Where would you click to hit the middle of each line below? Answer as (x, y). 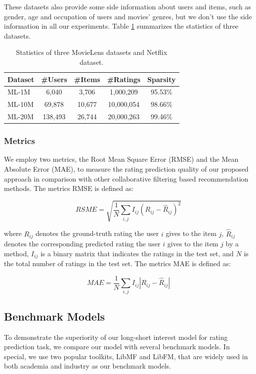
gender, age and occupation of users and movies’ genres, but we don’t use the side (128, 16)
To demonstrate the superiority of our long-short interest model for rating (116, 337)
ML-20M (21, 117)
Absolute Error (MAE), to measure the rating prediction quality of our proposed (126, 169)
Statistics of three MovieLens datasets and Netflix (92, 52)
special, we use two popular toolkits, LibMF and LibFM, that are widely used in (126, 356)
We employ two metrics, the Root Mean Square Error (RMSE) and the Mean (121, 159)
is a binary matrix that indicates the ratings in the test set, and (137, 253)
